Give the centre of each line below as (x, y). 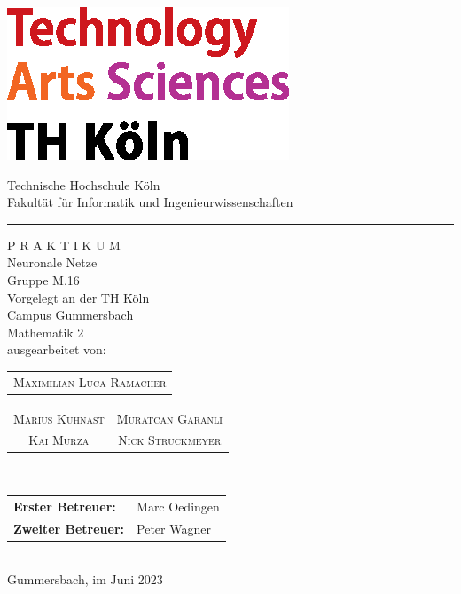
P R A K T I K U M (64, 245)
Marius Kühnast (59, 418)
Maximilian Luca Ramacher (90, 381)
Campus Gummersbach (70, 315)
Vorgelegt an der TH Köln (78, 297)
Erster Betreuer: (65, 506)
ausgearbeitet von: (57, 349)
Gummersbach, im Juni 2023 (85, 579)
